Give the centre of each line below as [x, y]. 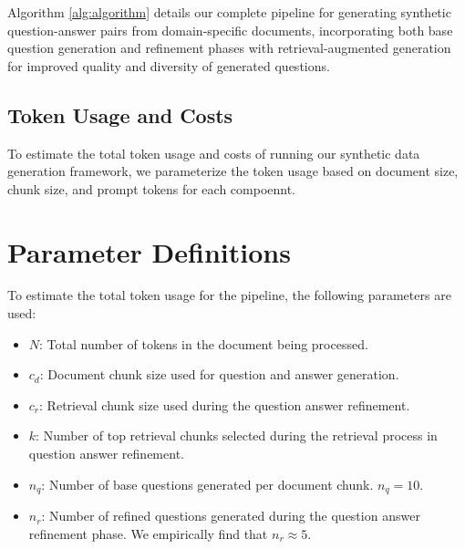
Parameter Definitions [149, 251]
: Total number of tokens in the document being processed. [204, 343]
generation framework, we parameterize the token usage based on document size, [233, 171]
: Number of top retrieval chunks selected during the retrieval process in [237, 435]
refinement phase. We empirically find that [148, 533]
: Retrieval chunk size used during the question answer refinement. [225, 404]
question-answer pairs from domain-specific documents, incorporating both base [230, 30]
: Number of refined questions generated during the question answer [231, 516]
